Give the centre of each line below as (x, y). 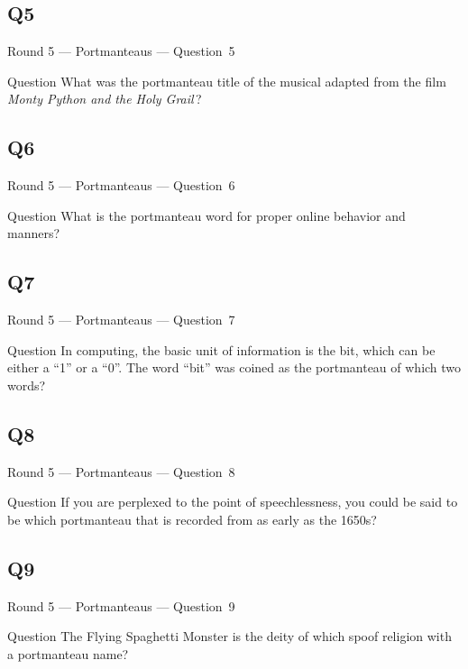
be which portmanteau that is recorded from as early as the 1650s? (192, 519)
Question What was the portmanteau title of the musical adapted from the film (227, 81)
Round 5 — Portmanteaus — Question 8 (121, 471)
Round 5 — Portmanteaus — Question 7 (121, 320)
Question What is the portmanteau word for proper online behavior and (206, 215)
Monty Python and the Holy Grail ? (105, 99)
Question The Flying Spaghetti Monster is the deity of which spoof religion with (229, 636)
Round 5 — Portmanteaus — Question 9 (121, 605)
